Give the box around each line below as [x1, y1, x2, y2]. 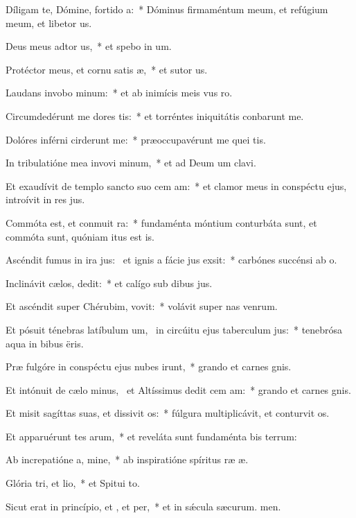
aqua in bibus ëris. [6, 336, 84, 350]
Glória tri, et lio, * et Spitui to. [6, 476, 140, 490]
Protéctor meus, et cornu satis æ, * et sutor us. [6, 62, 208, 76]
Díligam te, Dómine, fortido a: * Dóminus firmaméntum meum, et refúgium [6, 2, 328, 16]
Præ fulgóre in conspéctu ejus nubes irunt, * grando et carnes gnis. [6, 359, 292, 374]
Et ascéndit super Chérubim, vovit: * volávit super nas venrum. [6, 299, 278, 313]
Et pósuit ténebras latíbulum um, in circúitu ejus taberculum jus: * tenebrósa [6, 322, 343, 336]
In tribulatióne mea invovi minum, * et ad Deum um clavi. [6, 155, 256, 170]
